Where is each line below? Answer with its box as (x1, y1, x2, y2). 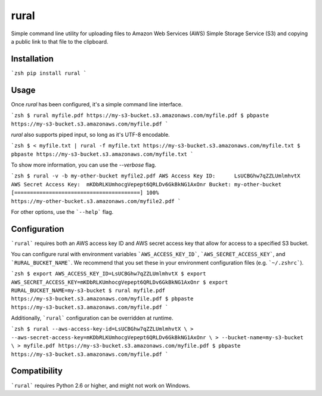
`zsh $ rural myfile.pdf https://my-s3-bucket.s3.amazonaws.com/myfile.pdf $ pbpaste (11, 112, 270, 119)
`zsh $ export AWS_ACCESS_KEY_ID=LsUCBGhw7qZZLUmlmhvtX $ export (11, 271, 206, 277)
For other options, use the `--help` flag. (11, 208, 114, 216)
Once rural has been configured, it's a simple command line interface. (11, 100, 183, 108)
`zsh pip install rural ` (11, 69, 87, 76)
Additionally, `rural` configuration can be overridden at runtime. (11, 314, 174, 322)
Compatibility (11, 366, 63, 376)
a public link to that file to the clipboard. (11, 38, 109, 45)
